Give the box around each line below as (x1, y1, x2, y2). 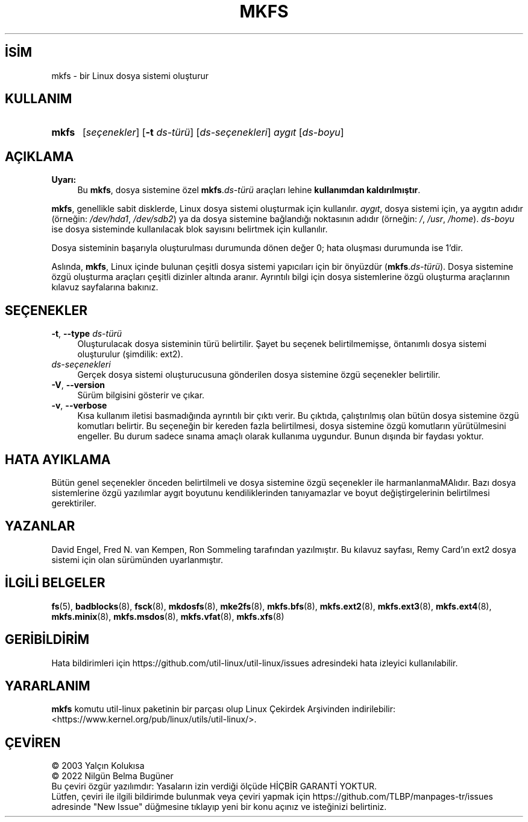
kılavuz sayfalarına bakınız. (51, 282, 159, 293)
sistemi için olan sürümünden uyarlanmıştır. (51, 554, 223, 565)
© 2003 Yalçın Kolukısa (51, 760, 145, 771)
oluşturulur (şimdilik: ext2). (77, 349, 183, 360)
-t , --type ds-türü (51, 328, 122, 339)
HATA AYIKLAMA (5, 451, 111, 467)
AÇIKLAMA (5, 148, 74, 164)
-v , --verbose (51, 400, 107, 411)
